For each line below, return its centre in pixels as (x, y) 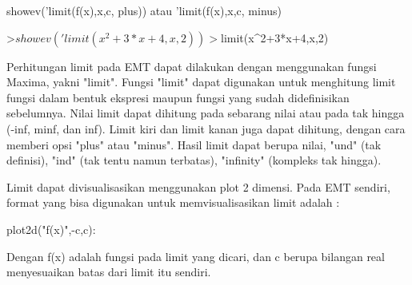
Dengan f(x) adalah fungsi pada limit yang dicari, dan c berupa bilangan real (196, 256)
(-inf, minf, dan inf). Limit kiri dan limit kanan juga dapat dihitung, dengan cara (206, 128)
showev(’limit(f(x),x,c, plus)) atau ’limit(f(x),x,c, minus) (144, 10)
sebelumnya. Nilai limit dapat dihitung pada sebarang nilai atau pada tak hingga (206, 113)
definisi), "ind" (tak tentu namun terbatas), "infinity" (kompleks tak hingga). (194, 160)
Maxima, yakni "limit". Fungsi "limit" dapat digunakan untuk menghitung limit (201, 82)
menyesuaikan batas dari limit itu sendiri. (109, 272)
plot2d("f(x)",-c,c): (51, 229)
